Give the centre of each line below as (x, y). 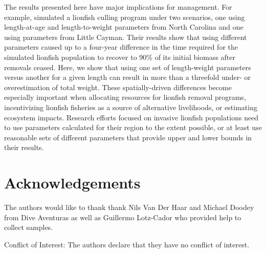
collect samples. (29, 227)
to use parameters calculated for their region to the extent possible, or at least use (133, 127)
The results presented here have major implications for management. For (118, 7)
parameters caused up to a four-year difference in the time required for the (121, 47)
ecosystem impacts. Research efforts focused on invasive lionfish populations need (131, 117)
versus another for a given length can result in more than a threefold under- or (128, 77)
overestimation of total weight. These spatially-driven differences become (118, 87)
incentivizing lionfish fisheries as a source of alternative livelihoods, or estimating (131, 107)
